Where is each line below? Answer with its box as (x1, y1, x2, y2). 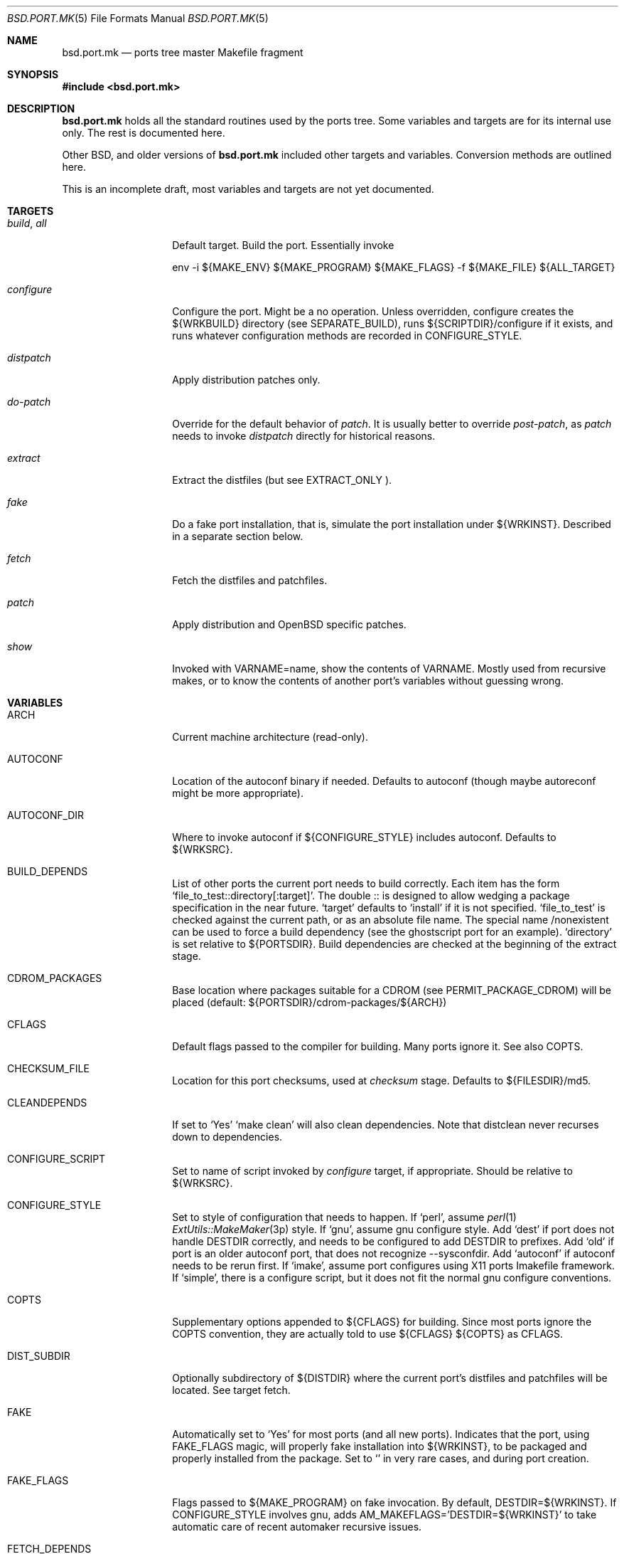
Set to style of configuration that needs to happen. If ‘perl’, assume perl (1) (172, 1211, 517, 1223)
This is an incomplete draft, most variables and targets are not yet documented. (62, 183, 434, 195)
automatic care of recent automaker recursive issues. (172, 1521, 422, 1533)
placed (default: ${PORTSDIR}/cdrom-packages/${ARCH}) (172, 996, 447, 1008)
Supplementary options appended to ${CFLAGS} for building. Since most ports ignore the (172, 1316, 592, 1328)
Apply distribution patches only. (172, 374, 321, 386)
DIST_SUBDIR (7, 1350, 70, 1362)
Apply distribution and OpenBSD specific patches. (172, 618, 407, 630)
